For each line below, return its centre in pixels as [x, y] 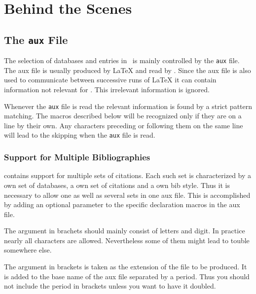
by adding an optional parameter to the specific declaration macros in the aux [122, 204]
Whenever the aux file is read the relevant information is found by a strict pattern [128, 106]
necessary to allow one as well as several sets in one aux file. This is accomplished [127, 195]
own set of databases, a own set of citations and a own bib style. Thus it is [117, 185]
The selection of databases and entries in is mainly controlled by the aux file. [122, 60]
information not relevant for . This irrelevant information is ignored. [107, 89]
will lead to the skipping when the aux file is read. [80, 135]
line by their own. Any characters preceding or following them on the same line [124, 125]
